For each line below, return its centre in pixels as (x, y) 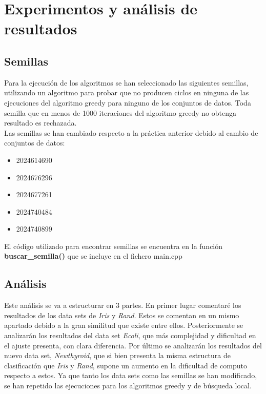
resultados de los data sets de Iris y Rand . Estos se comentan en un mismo (122, 315)
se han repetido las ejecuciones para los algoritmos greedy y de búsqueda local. (128, 386)
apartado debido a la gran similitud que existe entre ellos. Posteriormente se (124, 325)
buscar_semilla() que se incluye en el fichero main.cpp (93, 256)
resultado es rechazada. (40, 123)
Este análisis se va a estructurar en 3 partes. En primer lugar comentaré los (123, 305)
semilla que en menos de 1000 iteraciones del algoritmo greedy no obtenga (120, 112)
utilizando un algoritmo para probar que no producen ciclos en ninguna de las (127, 92)
